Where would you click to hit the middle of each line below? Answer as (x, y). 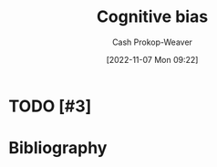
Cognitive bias (152, 17)
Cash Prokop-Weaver (152, 42)
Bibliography (58, 148)
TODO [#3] (50, 106)
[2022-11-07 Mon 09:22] (152, 59)
